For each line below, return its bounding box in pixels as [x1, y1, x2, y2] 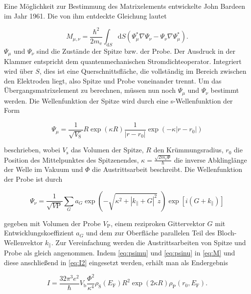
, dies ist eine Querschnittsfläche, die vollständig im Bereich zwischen [39, 66, 247, 76]
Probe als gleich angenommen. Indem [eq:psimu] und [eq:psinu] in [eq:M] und [4, 248, 235, 258]
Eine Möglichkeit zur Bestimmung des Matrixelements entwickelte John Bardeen [4, 1, 246, 11]
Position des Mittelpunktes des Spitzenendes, [4, 154, 139, 165]
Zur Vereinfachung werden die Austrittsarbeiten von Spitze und [55, 237, 246, 247]
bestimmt [210, 85, 239, 95]
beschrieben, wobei [4, 145, 60, 155]
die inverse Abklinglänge [174, 154, 247, 165]
